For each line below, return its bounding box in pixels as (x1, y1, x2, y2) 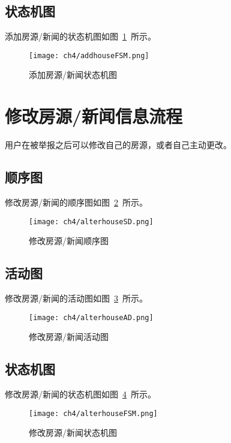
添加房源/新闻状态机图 (29, 68, 117, 81)
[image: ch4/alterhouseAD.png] (29, 313, 154, 322)
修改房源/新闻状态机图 (29, 426, 117, 439)
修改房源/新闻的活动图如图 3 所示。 (5, 292, 148, 305)
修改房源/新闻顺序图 (29, 234, 109, 247)
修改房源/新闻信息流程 (5, 104, 183, 128)
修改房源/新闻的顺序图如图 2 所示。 (5, 195, 148, 208)
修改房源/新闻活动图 (29, 330, 109, 343)
